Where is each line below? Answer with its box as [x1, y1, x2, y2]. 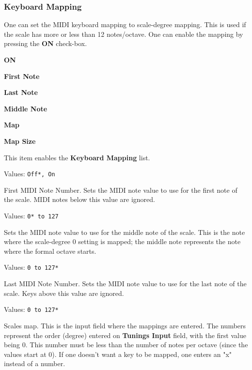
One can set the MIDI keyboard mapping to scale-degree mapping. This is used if [4, 19, 246, 30]
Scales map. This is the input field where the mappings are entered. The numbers [4, 320, 246, 330]
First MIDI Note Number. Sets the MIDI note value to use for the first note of [4, 185, 237, 195]
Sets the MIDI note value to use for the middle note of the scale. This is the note [4, 227, 245, 237]
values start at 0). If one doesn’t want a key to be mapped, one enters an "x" [4, 349, 232, 359]
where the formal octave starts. [4, 246, 96, 256]
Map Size [4, 136, 36, 146]
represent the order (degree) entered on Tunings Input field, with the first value [4, 330, 246, 340]
